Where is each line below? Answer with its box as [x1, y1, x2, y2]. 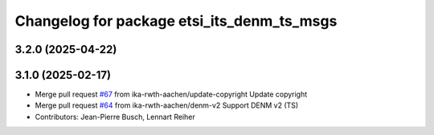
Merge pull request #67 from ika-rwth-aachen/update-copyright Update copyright [35, 89, 308, 100]
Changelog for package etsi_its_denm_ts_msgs [14, 12, 338, 30]
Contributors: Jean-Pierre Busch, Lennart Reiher [35, 112, 196, 121]
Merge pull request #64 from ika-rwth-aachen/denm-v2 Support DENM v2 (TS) [35, 100, 299, 110]
